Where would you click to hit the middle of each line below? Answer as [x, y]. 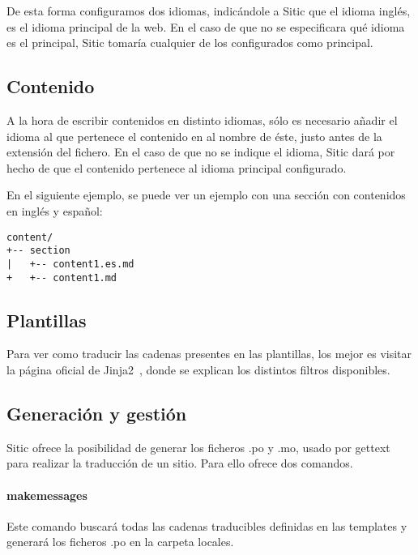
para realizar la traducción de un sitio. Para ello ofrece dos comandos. [180, 463]
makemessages [47, 495]
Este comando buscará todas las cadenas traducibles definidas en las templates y [207, 525]
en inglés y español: [55, 210]
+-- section [38, 251]
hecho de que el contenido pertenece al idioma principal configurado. [177, 167]
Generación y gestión [97, 413]
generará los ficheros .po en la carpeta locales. [120, 542]
